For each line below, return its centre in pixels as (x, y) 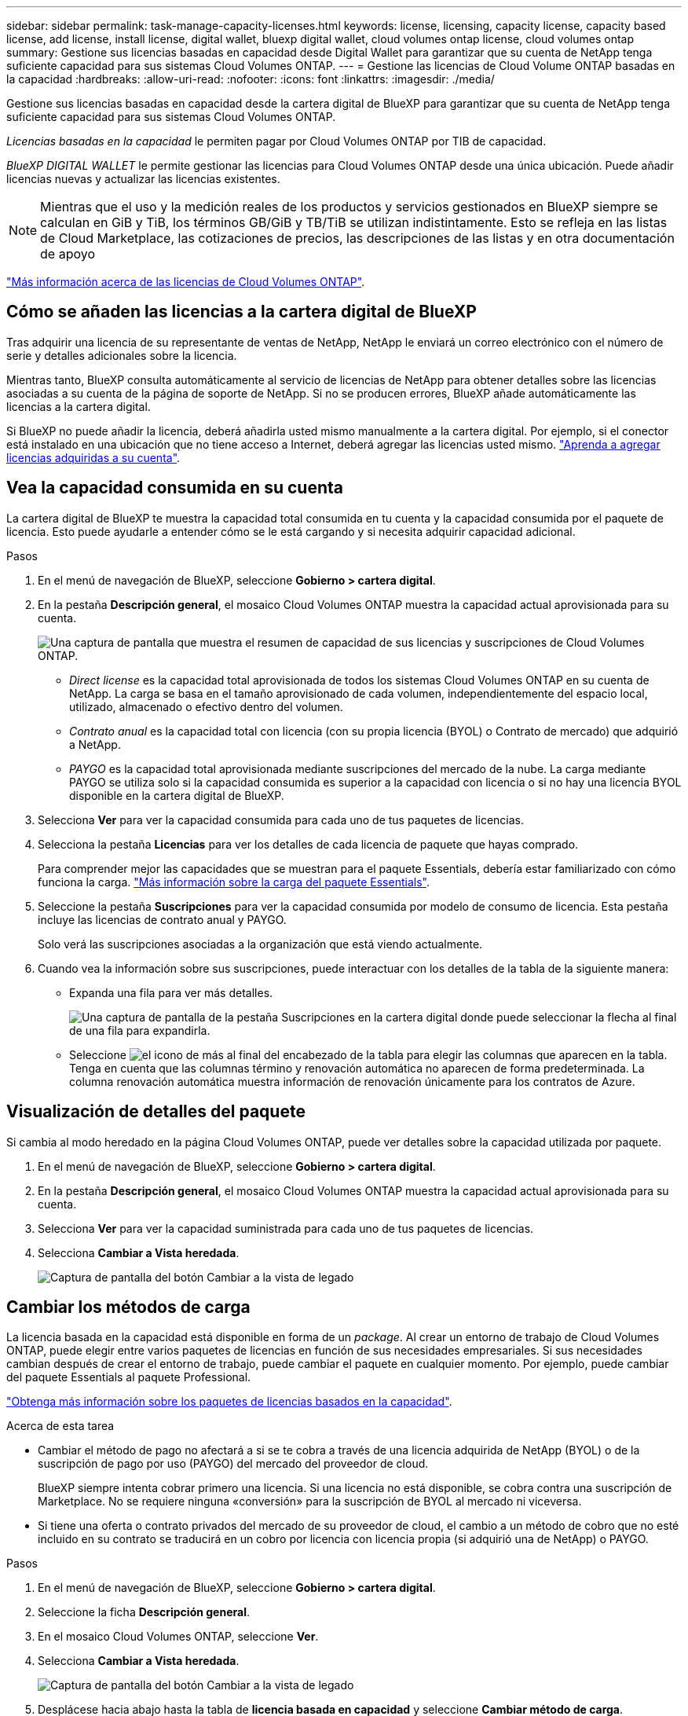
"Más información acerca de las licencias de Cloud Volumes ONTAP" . (186, 282)
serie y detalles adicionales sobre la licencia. (122, 355)
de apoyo (68, 254)
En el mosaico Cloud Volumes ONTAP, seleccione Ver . (178, 1637)
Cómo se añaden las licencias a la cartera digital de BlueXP (242, 312)
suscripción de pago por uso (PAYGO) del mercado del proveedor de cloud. (233, 1464)
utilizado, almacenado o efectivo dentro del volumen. (206, 706)
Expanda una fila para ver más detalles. (171, 992)
